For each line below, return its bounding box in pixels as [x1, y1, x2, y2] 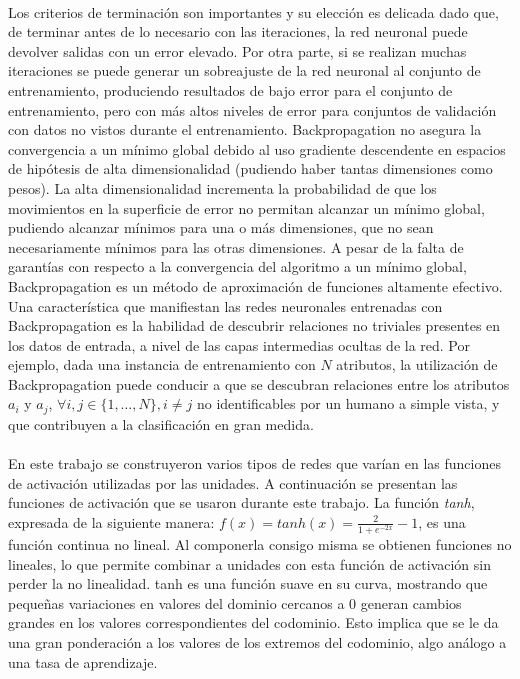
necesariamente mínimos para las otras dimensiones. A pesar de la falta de [8, 236, 464, 257]
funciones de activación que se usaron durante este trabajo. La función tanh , [8, 492, 475, 513]
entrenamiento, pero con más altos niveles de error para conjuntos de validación [8, 99, 497, 120]
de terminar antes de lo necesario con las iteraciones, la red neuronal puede [8, 21, 468, 42]
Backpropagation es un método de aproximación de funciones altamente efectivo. [8, 275, 503, 296]
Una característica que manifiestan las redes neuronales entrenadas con [8, 295, 443, 316]
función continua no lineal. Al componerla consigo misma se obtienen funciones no [8, 534, 512, 555]
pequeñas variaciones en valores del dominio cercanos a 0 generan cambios [8, 592, 462, 613]
